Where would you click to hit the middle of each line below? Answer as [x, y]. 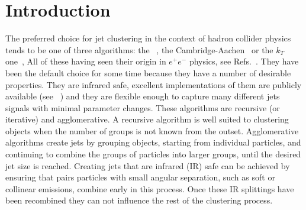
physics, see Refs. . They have [244, 61]
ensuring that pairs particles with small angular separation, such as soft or [140, 177]
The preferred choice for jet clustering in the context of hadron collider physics [148, 38]
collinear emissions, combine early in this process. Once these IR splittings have [150, 188]
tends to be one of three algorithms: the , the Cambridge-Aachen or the [139, 49]
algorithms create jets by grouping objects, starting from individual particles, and [153, 142]
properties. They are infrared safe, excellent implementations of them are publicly [154, 84]
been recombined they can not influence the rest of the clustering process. [139, 200]
